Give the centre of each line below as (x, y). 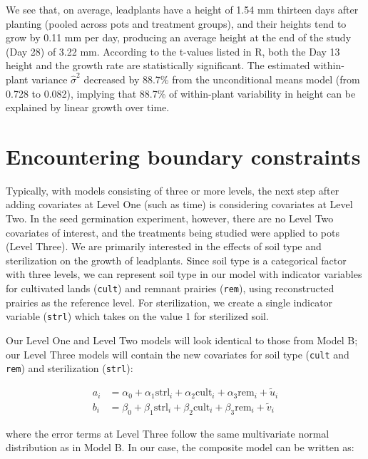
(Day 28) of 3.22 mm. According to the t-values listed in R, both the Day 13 (173, 51)
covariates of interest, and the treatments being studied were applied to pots (173, 232)
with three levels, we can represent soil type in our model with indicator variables (184, 274)
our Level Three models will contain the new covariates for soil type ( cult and (178, 354)
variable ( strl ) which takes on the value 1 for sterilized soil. (137, 316)
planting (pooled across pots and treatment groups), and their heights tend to (176, 23)
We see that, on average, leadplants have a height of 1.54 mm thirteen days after (182, 9)
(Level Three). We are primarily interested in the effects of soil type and (164, 246)
